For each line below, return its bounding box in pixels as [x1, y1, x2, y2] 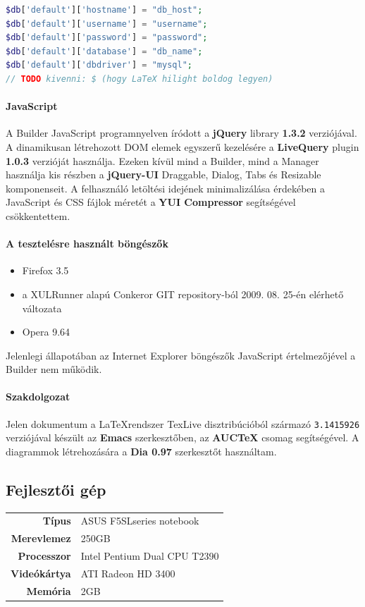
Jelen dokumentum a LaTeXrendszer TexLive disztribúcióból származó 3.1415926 [6, 416, 360, 431]
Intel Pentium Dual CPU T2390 [80, 548, 219, 563]
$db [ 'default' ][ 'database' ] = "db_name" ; [6, 46, 203, 56]
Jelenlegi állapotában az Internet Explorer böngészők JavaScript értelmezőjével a [6, 348, 356, 362]
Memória [26, 583, 71, 598]
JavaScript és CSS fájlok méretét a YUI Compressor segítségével [6, 195, 296, 209]
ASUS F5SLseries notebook [80, 513, 199, 528]
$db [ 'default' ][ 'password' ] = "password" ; [6, 32, 208, 43]
